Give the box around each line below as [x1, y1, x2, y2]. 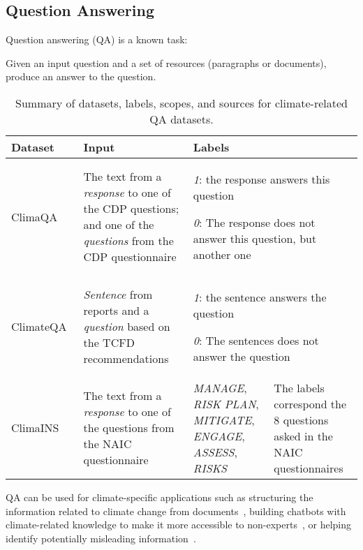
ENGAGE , [193, 427, 245, 444]
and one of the [83, 216, 154, 233]
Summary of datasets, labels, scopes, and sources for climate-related [15, 94, 348, 111]
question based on [83, 318, 170, 335]
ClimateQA [11, 318, 67, 335]
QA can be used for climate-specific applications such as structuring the [6, 489, 313, 504]
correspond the [274, 395, 347, 412]
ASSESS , [193, 443, 237, 460]
